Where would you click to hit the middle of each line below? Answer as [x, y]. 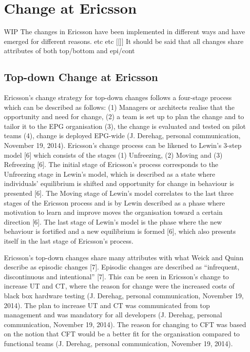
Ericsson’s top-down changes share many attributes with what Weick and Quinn [124, 257]
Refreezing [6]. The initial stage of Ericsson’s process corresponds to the [111, 164]
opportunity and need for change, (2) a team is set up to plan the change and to [124, 116]
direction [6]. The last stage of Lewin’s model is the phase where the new [113, 221]
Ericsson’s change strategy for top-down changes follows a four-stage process [118, 97]
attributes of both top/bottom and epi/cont [69, 51]
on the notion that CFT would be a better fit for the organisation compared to [122, 334]
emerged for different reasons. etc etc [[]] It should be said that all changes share [124, 41]
